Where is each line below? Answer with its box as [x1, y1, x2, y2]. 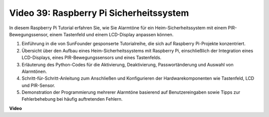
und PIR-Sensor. [21, 82, 55, 88]
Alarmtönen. [21, 68, 47, 74]
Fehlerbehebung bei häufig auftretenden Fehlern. [21, 96, 123, 102]
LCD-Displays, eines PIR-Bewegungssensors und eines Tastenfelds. [21, 55, 162, 60]
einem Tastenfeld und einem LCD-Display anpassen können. [49, 31, 174, 37]
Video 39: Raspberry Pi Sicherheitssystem [9, 7, 189, 18]
